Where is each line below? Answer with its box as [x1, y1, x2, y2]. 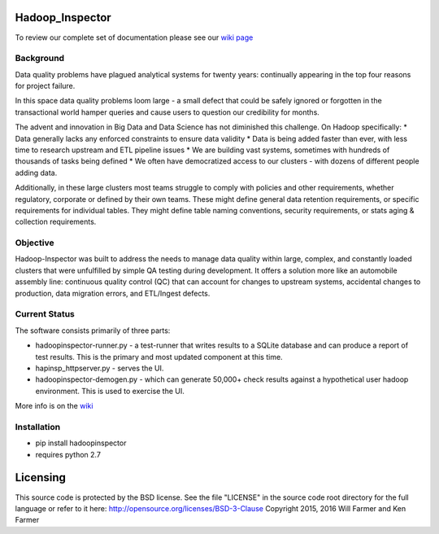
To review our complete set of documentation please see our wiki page [15, 33, 254, 42]
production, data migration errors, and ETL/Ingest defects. [15, 288, 211, 298]
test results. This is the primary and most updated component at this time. [35, 352, 284, 361]
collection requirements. [15, 217, 97, 227]
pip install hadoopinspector [35, 438, 127, 448]
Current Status [15, 309, 75, 320]
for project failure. [15, 81, 76, 91]
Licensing [15, 471, 67, 484]
